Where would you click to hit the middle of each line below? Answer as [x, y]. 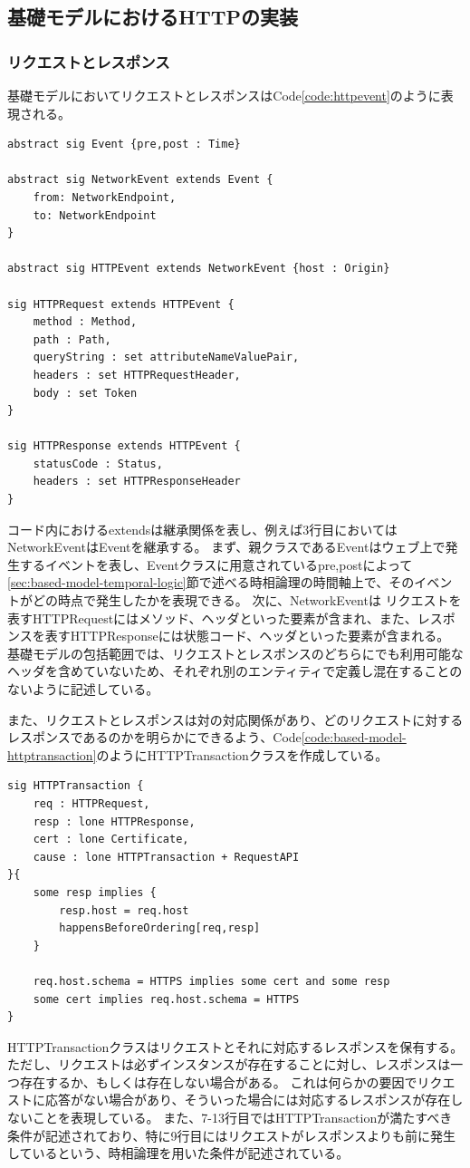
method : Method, [85, 322]
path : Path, [72, 339]
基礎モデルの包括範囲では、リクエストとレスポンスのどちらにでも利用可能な [235, 653]
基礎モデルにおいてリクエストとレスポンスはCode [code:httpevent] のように [224, 95]
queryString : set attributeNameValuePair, [166, 357]
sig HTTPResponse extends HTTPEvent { [124, 446]
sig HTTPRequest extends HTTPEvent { [121, 304]
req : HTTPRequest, [91, 803]
